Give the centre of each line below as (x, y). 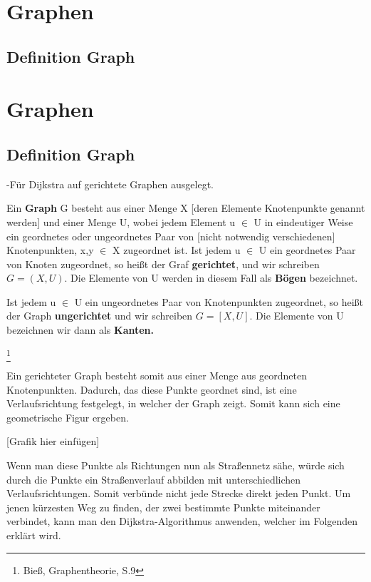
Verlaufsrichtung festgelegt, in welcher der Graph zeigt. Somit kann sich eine (173, 403)
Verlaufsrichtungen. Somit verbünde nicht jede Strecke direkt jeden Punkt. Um (179, 493)
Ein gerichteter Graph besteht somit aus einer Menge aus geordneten (157, 375)
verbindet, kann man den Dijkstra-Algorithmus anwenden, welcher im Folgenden (182, 521)
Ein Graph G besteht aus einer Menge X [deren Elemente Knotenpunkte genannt (186, 208)
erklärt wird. (34, 535)
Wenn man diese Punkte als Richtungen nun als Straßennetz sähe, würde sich (176, 465)
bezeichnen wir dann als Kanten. (80, 330)
